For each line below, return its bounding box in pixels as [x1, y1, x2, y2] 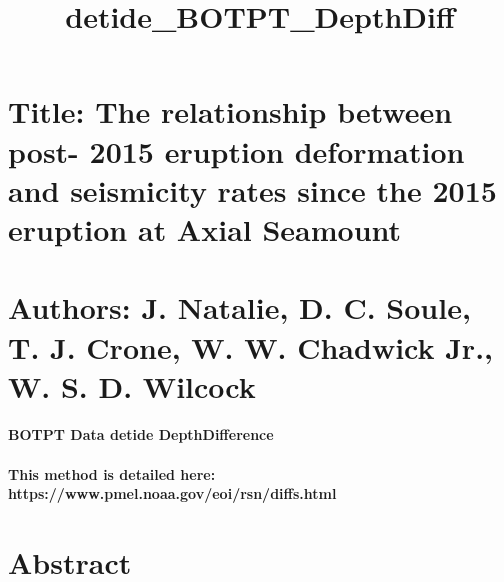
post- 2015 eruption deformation [8, 130, 465, 171]
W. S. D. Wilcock [8, 365, 256, 406]
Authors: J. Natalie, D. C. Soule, [8, 287, 471, 328]
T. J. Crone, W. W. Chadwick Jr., [8, 326, 493, 367]
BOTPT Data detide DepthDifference [8, 424, 274, 445]
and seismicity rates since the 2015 [8, 169, 497, 210]
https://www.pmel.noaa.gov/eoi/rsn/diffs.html [8, 483, 337, 504]
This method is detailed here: [8, 463, 216, 484]
